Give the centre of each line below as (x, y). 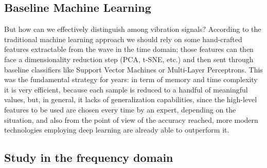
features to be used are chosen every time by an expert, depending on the (120, 109)
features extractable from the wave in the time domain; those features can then (129, 49)
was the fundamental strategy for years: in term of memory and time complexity (131, 79)
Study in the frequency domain (89, 157)
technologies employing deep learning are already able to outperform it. (117, 130)
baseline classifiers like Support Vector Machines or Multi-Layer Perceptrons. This (133, 69)
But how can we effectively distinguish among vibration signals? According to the (133, 29)
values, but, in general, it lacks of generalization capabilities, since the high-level (131, 99)
